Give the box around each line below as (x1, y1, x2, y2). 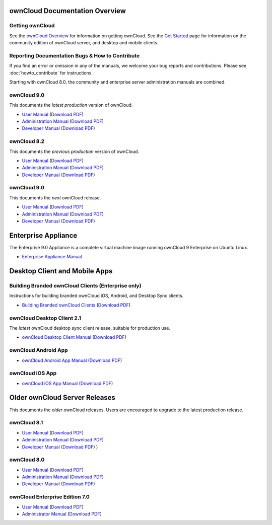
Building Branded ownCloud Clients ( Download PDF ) (22, 302, 131, 308)
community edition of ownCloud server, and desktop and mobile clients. (9, 40, 159, 46)
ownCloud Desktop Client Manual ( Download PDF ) (22, 334, 127, 340)
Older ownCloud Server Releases (9, 393, 116, 402)
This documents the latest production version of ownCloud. (9, 102, 133, 108)
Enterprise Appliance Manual (22, 254, 82, 260)
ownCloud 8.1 (9, 419, 43, 426)
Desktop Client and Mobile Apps (9, 267, 113, 275)
